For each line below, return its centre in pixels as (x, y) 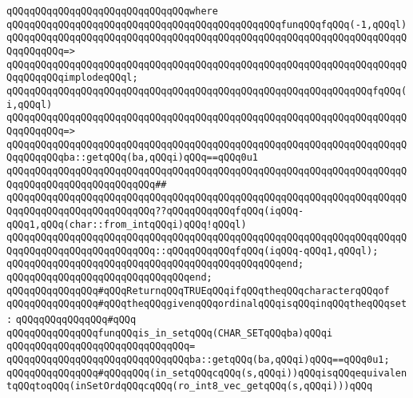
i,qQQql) (30, 104)
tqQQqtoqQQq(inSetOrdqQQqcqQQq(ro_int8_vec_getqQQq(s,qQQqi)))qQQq (190, 386)
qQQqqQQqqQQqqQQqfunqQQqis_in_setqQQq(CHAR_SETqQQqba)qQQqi (170, 333)
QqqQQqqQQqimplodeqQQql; (72, 78)
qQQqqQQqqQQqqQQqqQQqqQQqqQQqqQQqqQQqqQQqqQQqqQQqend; (155, 264)
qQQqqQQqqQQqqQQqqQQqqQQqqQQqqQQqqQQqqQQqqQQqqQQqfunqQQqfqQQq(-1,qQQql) (207, 24)
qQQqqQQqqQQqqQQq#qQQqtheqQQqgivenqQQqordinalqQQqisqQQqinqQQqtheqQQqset (207, 304)
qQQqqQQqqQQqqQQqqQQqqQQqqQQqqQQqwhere (112, 11)
